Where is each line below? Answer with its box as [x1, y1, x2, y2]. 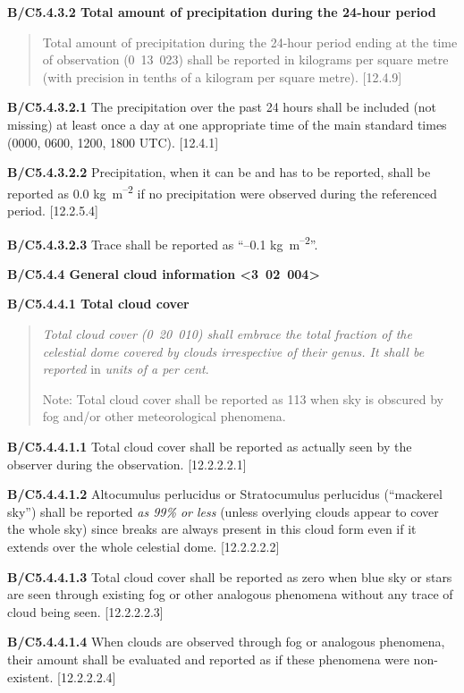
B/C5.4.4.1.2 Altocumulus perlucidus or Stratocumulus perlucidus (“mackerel [7, 485, 443, 503]
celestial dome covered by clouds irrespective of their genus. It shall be [42, 342, 425, 360]
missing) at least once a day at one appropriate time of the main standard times [7, 114, 447, 133]
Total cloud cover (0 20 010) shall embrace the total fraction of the [42, 325, 412, 343]
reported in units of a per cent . [42, 359, 209, 378]
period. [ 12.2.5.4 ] [7, 201, 99, 219]
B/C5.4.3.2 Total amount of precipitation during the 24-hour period [7, 3, 436, 21]
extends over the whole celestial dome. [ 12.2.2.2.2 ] [7, 537, 280, 555]
